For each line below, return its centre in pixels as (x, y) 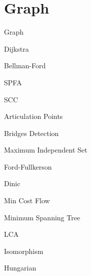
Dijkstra (16, 48)
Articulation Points (33, 116)
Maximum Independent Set (46, 150)
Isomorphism (24, 251)
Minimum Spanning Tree (42, 217)
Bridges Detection (31, 133)
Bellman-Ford (25, 65)
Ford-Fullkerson (28, 166)
